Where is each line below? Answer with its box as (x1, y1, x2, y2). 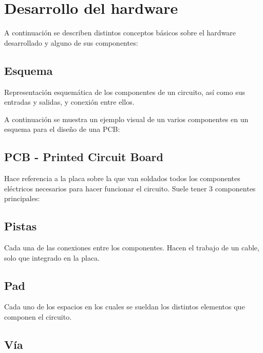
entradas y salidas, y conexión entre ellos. (4, 96, 135, 107)
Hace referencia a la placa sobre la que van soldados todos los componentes (4, 173, 240, 184)
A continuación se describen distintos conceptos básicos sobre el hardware (4, 27, 236, 38)
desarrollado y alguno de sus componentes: (4, 37, 138, 48)
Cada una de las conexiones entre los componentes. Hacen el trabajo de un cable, (4, 242, 259, 253)
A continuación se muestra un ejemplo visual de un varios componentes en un (4, 113, 249, 124)
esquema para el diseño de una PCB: (4, 124, 120, 134)
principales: (4, 193, 40, 204)
